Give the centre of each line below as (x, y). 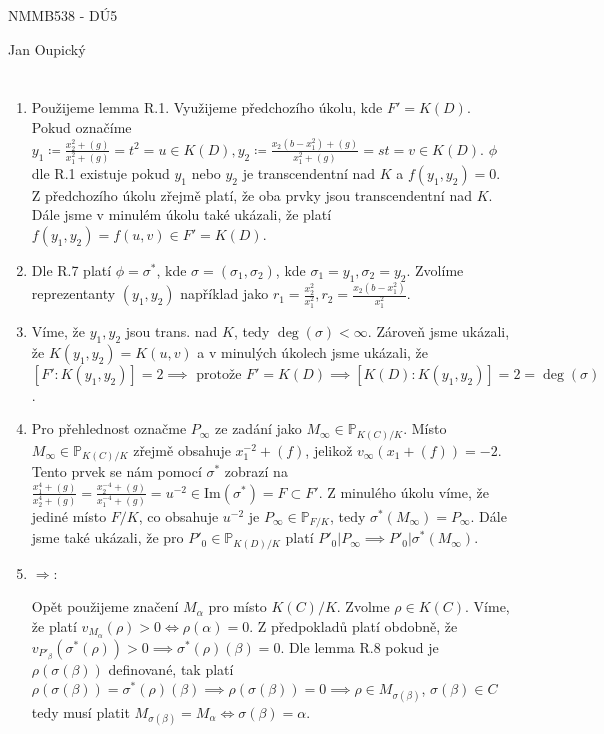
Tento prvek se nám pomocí (116, 471)
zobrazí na (256, 471)
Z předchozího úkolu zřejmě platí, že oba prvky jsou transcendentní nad (251, 194)
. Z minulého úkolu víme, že (403, 491)
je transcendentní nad (309, 172)
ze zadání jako (258, 428)
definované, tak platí (171, 668)
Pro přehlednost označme (109, 428)
